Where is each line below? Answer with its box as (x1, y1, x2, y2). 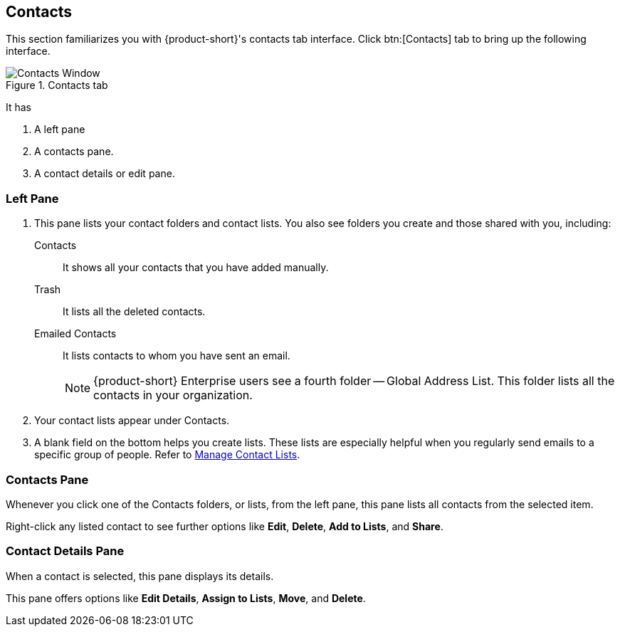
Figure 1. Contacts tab (6, 79, 108, 92)
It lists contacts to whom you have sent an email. (63, 349, 290, 362)
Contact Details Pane (6, 544, 125, 559)
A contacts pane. (34, 145, 114, 158)
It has (6, 101, 32, 114)
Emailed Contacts (34, 327, 117, 340)
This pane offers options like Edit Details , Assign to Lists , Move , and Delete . (6, 591, 366, 604)
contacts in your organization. (93, 388, 253, 403)
